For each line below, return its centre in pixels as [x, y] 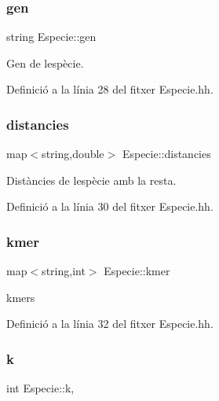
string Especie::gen [51, 37]
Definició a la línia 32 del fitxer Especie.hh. [110, 324]
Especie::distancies [166, 154]
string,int [64, 271]
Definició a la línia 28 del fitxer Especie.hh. [110, 89]
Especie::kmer [137, 271]
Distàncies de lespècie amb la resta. [91, 180]
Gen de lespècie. [45, 63]
